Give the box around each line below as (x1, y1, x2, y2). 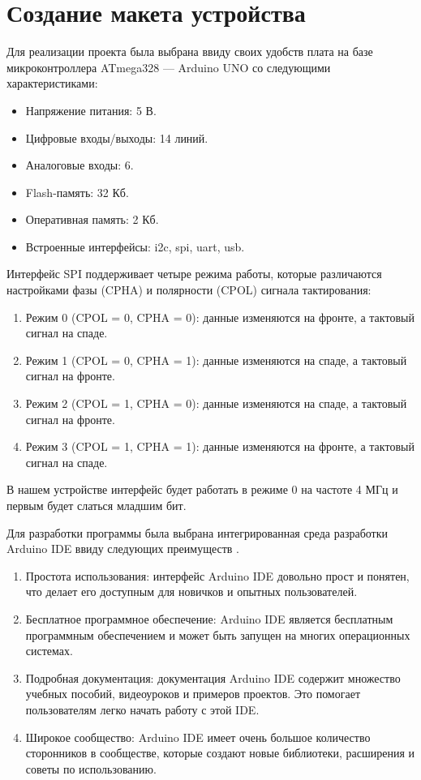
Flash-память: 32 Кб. (25, 183, 129, 200)
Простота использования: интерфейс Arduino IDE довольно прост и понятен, (25, 567, 410, 584)
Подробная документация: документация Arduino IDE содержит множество (25, 669, 401, 686)
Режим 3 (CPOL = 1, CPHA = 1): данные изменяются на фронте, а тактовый (25, 438, 415, 455)
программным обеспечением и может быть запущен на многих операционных (25, 626, 410, 643)
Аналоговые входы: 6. (25, 156, 134, 174)
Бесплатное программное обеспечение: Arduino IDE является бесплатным (25, 610, 393, 627)
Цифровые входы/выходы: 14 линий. (25, 129, 208, 146)
